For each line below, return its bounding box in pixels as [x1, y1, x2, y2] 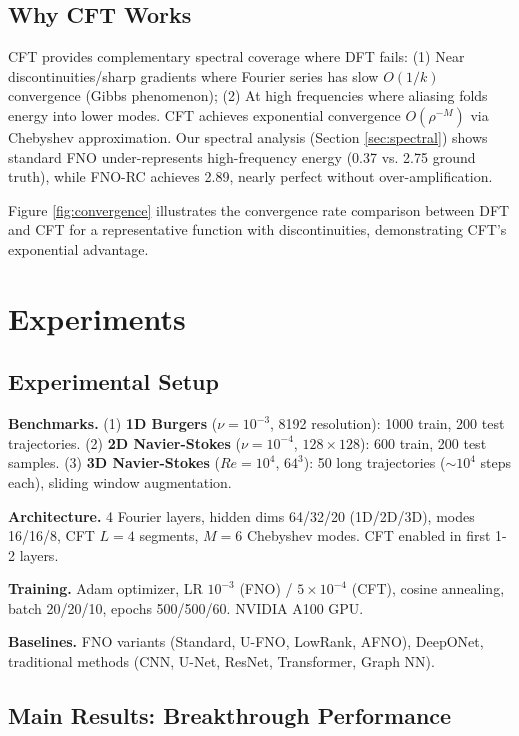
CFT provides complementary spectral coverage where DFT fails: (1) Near [8, 46, 465, 67]
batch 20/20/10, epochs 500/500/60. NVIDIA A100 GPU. [8, 597, 364, 618]
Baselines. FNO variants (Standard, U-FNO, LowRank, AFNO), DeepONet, [8, 631, 484, 652]
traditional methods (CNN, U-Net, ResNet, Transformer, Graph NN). [8, 651, 435, 672]
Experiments [8, 297, 186, 338]
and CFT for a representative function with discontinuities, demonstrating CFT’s [8, 219, 507, 240]
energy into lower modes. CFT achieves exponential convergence [8, 104, 401, 125]
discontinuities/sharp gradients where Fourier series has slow [8, 65, 379, 86]
